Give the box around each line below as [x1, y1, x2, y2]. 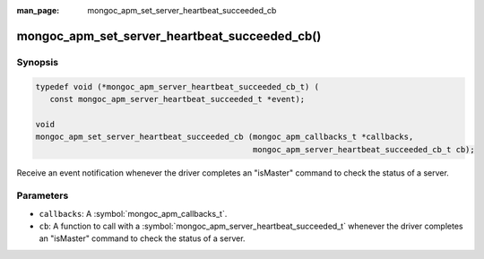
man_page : [16, 5, 60, 15]
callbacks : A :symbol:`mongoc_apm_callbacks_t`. [39, 208, 228, 219]
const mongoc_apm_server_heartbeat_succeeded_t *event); [49, 94, 306, 104]
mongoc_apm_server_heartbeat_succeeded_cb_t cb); [252, 144, 475, 154]
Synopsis [16, 56, 58, 68]
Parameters [16, 189, 69, 202]
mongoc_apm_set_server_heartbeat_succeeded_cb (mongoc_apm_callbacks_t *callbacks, [35, 132, 414, 142]
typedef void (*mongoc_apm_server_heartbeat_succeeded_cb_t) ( [35, 82, 320, 91]
